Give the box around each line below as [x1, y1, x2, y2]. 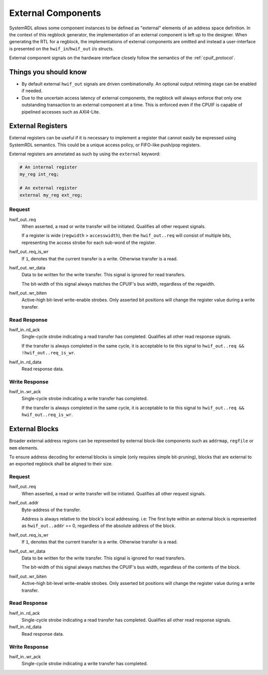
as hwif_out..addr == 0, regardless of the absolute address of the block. [21, 523, 176, 529]
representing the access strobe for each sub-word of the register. [21, 239, 156, 245]
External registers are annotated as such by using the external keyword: [9, 151, 161, 157]
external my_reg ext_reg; [19, 192, 83, 198]
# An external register [19, 185, 78, 191]
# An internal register [19, 164, 78, 170]
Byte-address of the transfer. [21, 507, 81, 513]
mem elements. [9, 445, 39, 450]
